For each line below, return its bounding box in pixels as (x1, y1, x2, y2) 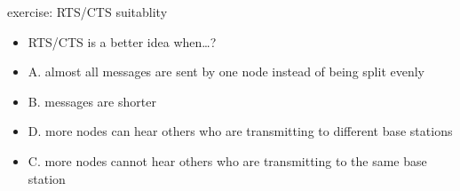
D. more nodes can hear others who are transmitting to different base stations (28, 122, 453, 140)
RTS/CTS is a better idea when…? (28, 32, 217, 51)
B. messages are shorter (28, 92, 156, 110)
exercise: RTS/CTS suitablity (7, 3, 168, 20)
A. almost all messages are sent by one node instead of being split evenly (28, 62, 424, 81)
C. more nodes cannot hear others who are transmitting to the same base (28, 151, 427, 170)
